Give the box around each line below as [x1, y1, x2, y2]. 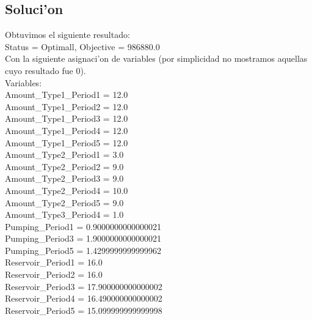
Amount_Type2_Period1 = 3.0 [5, 148, 124, 161]
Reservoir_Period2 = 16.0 [5, 268, 103, 281]
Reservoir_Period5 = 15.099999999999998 [5, 303, 162, 316]
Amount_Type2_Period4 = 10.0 [5, 184, 128, 196]
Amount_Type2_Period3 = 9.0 [5, 172, 124, 185]
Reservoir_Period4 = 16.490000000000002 [5, 292, 162, 305]
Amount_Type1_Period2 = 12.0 [5, 100, 128, 113]
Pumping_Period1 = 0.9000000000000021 [5, 220, 161, 233]
